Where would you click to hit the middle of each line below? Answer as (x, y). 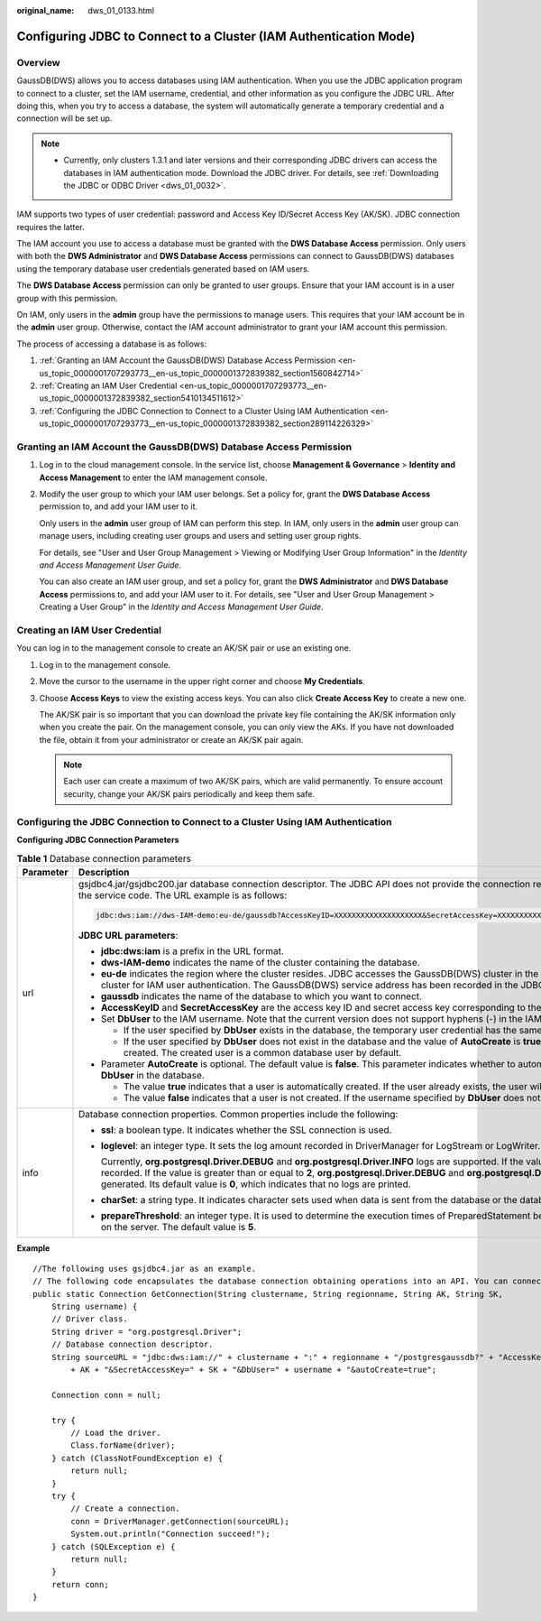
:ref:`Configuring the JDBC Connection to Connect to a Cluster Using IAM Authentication (204, 411)
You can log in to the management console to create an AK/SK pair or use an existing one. (184, 648)
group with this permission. (67, 298)
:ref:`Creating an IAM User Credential (108, 385)
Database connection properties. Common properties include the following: (238, 1114)
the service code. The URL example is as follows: (183, 895)
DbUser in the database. (152, 1075)
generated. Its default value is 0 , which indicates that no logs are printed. (256, 1184)
